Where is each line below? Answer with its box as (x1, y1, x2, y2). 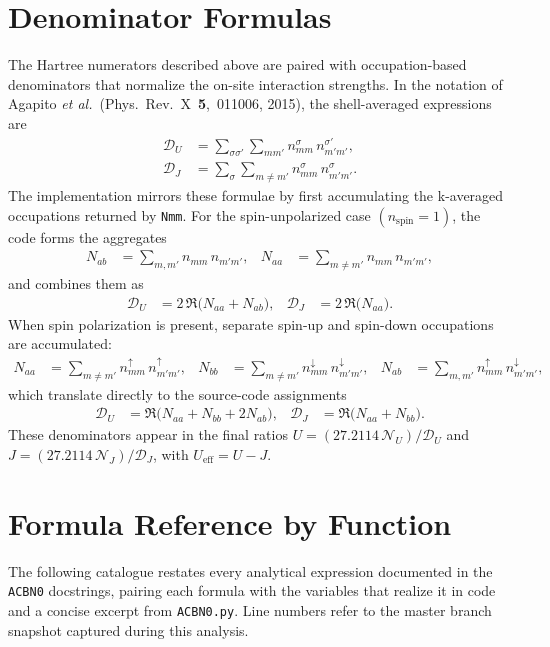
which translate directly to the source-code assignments (8, 383, 347, 404)
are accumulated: (8, 333, 112, 354)
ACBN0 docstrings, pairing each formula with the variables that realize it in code (8, 580, 496, 601)
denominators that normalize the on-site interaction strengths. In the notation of (8, 73, 503, 94)
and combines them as (8, 273, 144, 294)
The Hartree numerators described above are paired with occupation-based (8, 54, 467, 75)
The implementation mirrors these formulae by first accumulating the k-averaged (8, 185, 504, 206)
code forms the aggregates (8, 226, 167, 247)
